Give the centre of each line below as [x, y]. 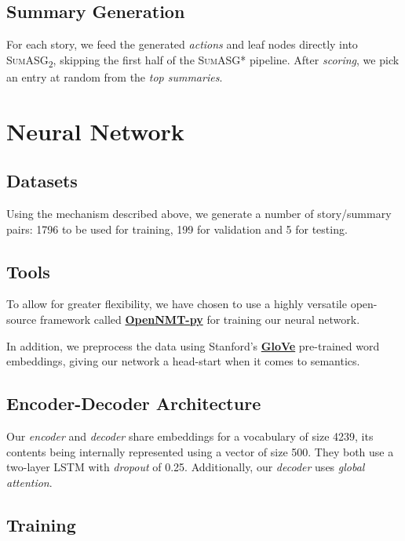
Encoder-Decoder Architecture [134, 403]
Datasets [42, 181]
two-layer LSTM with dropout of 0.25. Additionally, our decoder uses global [186, 467]
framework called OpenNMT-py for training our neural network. [200, 320]
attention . [29, 482]
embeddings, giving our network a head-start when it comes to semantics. [183, 361]
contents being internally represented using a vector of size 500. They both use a [200, 451]
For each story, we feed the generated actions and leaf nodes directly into [182, 44]
